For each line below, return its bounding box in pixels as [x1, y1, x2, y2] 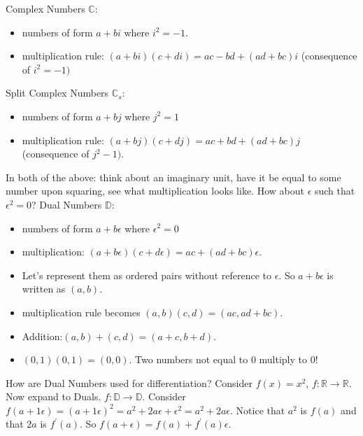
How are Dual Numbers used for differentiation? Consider [6, 375, 252, 390]
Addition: [22, 328, 63, 343]
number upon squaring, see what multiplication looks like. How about [6, 183, 304, 198]
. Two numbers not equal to [129, 352, 248, 367]
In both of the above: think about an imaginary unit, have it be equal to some [6, 169, 341, 184]
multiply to [259, 352, 308, 367]
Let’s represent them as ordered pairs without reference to [22, 267, 271, 282]
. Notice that [230, 402, 285, 417]
